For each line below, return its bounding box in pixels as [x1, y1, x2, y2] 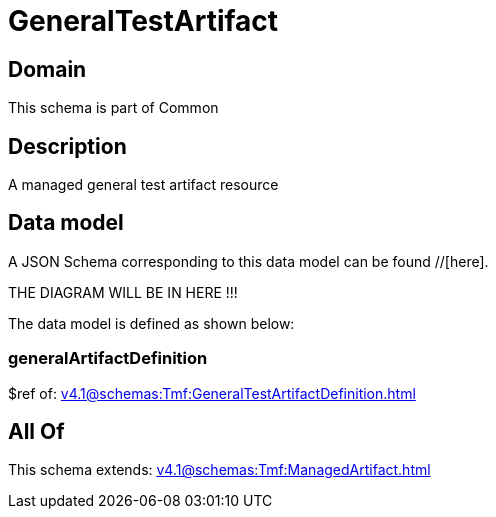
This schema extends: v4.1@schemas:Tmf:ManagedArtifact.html [8, 461, 431, 479]
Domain [8, 56, 87, 82]
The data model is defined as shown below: [8, 314, 295, 332]
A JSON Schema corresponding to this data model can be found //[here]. [8, 252, 489, 270]
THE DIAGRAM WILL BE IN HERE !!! [8, 283, 238, 301]
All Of [8, 419, 65, 445]
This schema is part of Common [8, 99, 219, 117]
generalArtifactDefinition [8, 348, 208, 369]
